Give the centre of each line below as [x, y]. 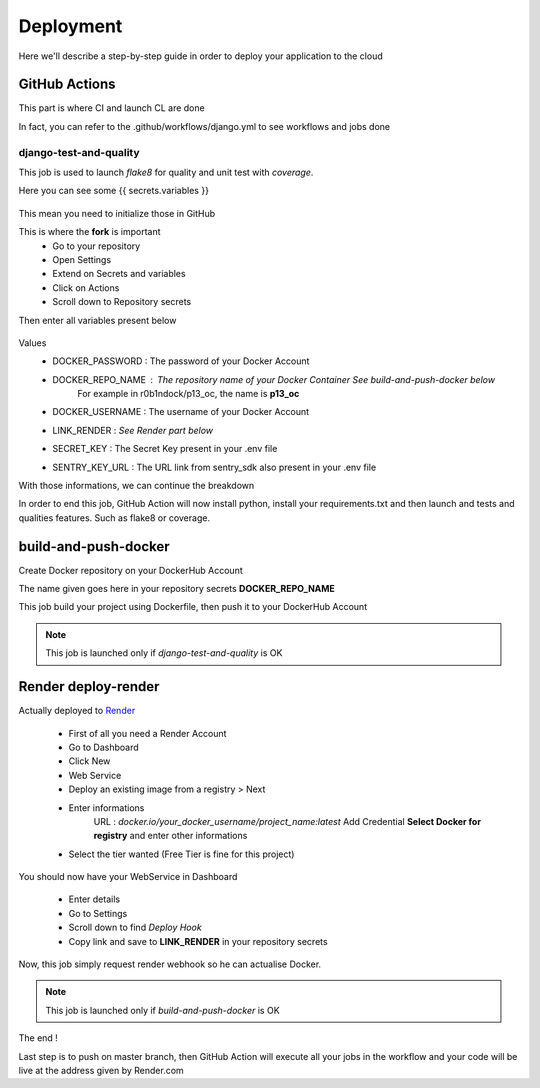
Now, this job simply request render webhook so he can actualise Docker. [170, 964]
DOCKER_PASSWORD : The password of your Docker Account [181, 361]
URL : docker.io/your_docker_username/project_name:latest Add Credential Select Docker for [287, 821]
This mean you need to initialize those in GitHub [117, 213]
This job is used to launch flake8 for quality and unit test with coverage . [166, 172]
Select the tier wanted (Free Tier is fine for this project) [181, 854]
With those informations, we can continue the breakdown [136, 486]
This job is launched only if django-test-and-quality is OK [164, 653]
